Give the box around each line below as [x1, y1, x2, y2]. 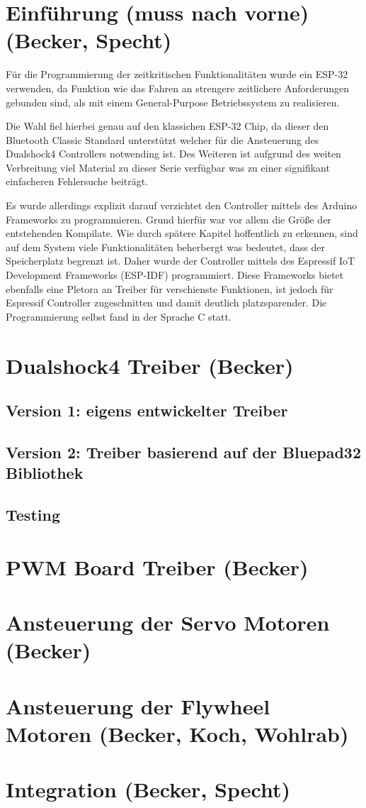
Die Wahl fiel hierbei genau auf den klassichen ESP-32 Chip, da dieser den [6, 118, 329, 133]
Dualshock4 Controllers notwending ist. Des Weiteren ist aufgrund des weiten [6, 146, 341, 161]
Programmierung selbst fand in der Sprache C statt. [6, 309, 231, 323]
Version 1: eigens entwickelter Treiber [6, 399, 288, 421]
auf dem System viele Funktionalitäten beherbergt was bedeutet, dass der [6, 239, 325, 254]
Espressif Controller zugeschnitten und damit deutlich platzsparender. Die [6, 295, 327, 310]
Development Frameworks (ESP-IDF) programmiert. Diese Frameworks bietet [6, 267, 344, 282]
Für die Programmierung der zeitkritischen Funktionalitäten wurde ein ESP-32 [6, 67, 348, 82]
